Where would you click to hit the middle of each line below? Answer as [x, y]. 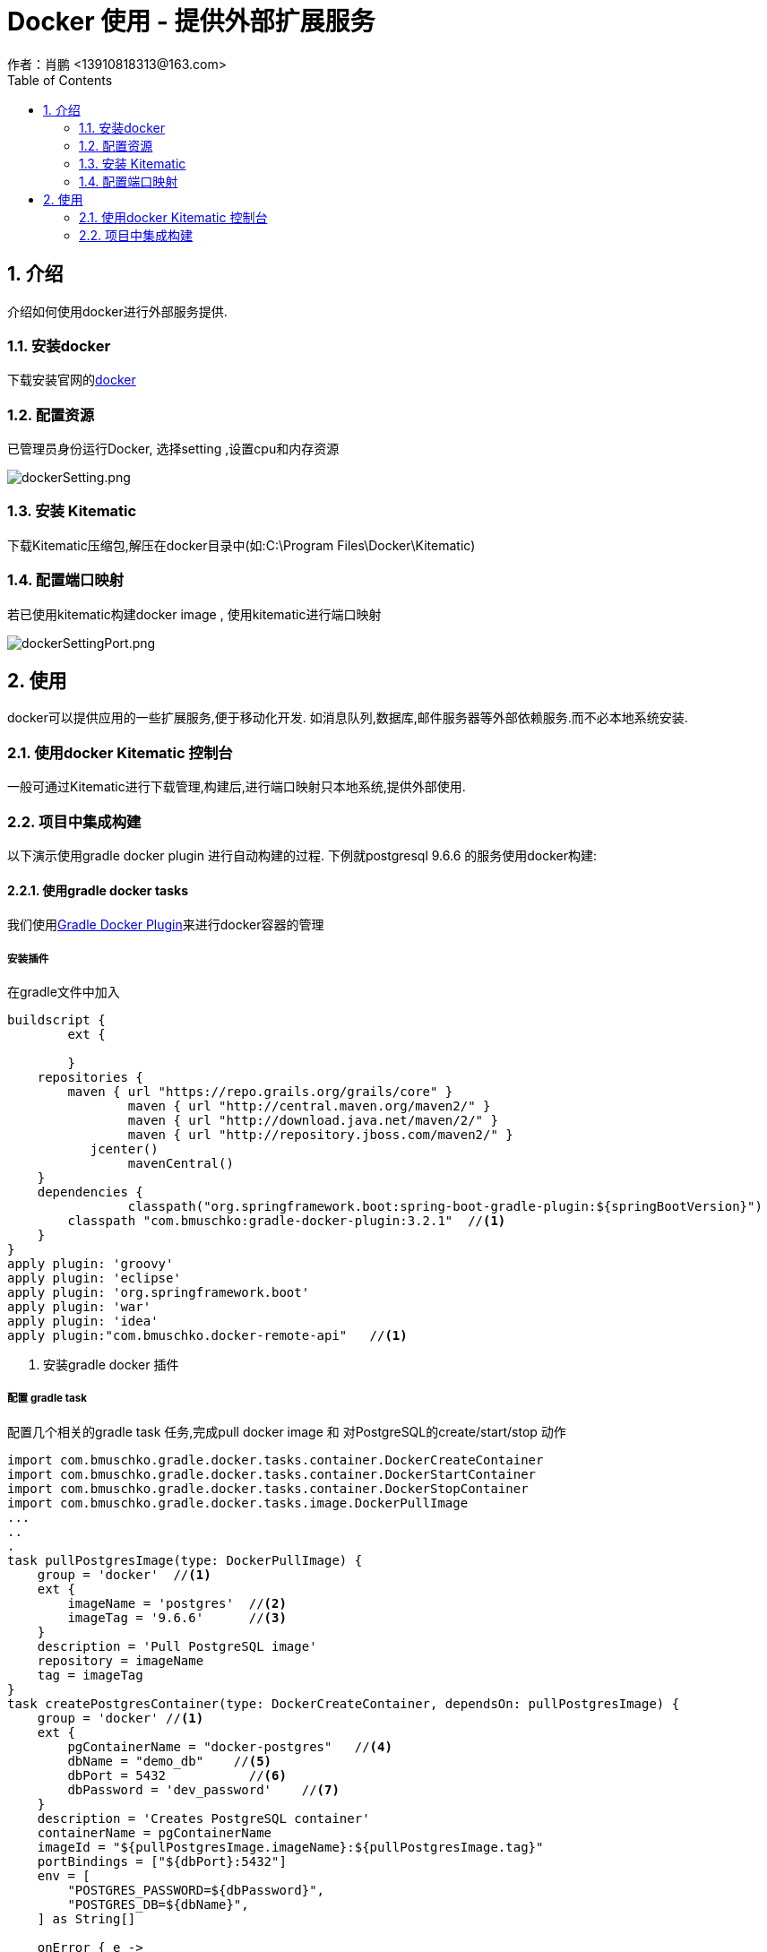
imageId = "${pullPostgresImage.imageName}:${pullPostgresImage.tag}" [290, 1847]
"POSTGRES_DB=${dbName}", [158, 1904]
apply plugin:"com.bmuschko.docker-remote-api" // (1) [207, 1335]
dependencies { [90, 1192]
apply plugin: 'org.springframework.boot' [159, 1292]
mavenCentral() [181, 1163]
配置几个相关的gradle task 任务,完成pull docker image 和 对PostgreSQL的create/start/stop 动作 [287, 1431]
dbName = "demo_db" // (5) [170, 1761]
